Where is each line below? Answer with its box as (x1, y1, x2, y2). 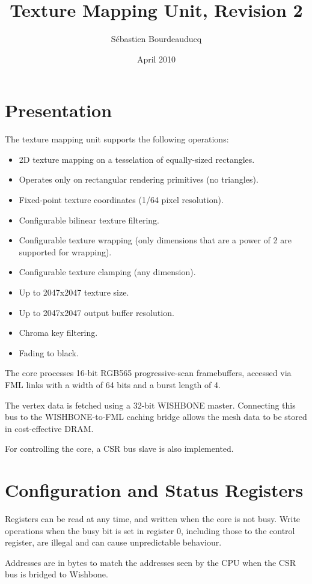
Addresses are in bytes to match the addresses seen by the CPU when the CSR (5, 556, 296, 568)
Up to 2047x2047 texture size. (19, 286, 129, 298)
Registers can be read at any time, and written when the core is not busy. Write (5, 513, 301, 525)
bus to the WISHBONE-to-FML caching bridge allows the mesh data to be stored (5, 410, 307, 423)
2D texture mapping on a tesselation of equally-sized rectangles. (19, 153, 255, 165)
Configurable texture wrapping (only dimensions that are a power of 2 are (19, 234, 292, 246)
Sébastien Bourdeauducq (111, 32, 202, 45)
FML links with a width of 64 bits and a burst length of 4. (5, 378, 221, 391)
